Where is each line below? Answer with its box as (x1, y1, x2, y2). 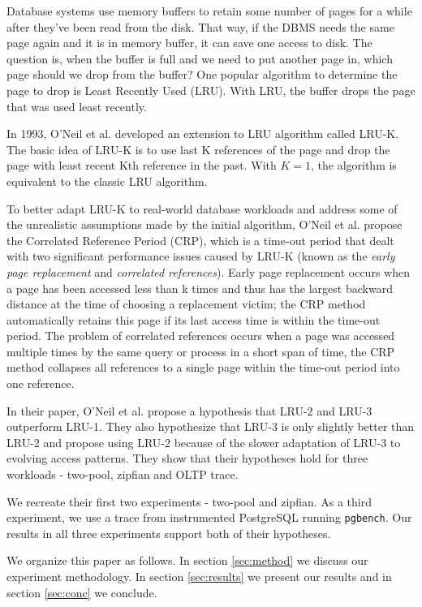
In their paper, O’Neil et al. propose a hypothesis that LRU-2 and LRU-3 (6, 402, 372, 419)
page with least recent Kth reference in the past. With (6, 157, 277, 174)
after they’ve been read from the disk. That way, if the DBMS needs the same (6, 18, 394, 35)
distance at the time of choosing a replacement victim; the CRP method (6, 295, 366, 312)
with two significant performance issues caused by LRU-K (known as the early (6, 248, 395, 265)
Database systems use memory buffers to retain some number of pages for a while (6, 2, 412, 19)
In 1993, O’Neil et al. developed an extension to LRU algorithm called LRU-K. (6, 125, 399, 142)
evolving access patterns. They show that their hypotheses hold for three (6, 450, 368, 467)
